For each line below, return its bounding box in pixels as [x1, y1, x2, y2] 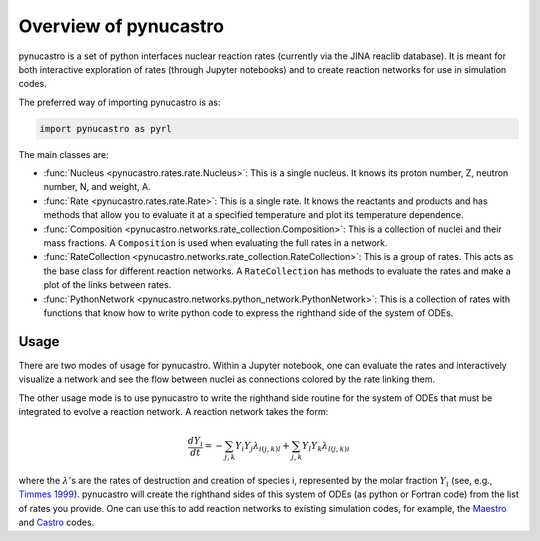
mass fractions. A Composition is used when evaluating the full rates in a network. [43, 237, 389, 249]
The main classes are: [18, 148, 109, 160]
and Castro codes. [18, 516, 95, 529]
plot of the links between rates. [43, 279, 172, 291]
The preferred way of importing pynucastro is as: [18, 96, 221, 108]
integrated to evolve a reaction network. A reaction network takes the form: [18, 406, 329, 418]
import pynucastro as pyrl [39, 123, 172, 134]
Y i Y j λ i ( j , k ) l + [235, 440, 290, 454]
